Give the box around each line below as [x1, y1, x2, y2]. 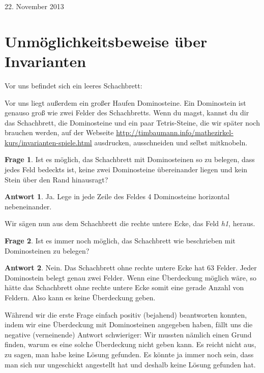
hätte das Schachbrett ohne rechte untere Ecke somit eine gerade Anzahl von [5, 282, 244, 293]
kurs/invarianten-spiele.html [5, 137, 92, 147]
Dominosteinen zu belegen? [5, 245, 90, 256]
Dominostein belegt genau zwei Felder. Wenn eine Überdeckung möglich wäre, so [5, 272, 256, 283]
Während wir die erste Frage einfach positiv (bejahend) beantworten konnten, [5, 309, 247, 320]
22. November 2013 [5, 1, 64, 11]
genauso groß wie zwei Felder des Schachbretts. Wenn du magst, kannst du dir [5, 107, 249, 118]
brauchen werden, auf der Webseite [5, 127, 114, 138]
